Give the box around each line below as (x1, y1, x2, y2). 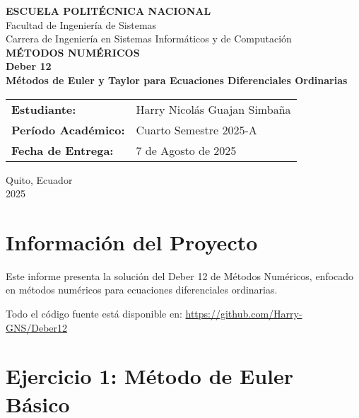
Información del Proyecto (6, 227, 258, 256)
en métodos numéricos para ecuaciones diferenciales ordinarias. (6, 282, 278, 297)
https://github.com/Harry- (185, 306, 302, 321)
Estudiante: (11, 100, 76, 117)
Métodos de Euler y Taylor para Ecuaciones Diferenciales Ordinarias (6, 72, 348, 87)
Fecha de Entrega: (11, 141, 114, 158)
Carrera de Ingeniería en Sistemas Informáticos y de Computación (6, 31, 292, 46)
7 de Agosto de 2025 (136, 141, 237, 158)
